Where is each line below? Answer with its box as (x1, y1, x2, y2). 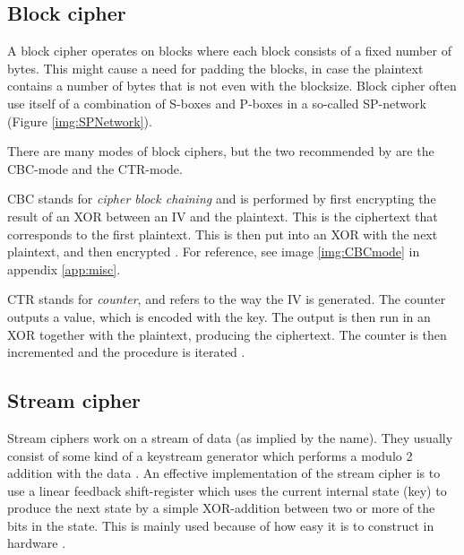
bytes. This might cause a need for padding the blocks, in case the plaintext (7, 58, 424, 77)
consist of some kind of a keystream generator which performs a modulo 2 (7, 446, 413, 464)
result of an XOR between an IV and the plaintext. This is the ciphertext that (7, 206, 438, 225)
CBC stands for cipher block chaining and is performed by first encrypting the (7, 189, 436, 208)
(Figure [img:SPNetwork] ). (7, 111, 152, 130)
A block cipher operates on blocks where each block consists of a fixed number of (7, 41, 451, 60)
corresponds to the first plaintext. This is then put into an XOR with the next (7, 224, 438, 243)
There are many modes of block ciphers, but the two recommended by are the (7, 142, 434, 160)
